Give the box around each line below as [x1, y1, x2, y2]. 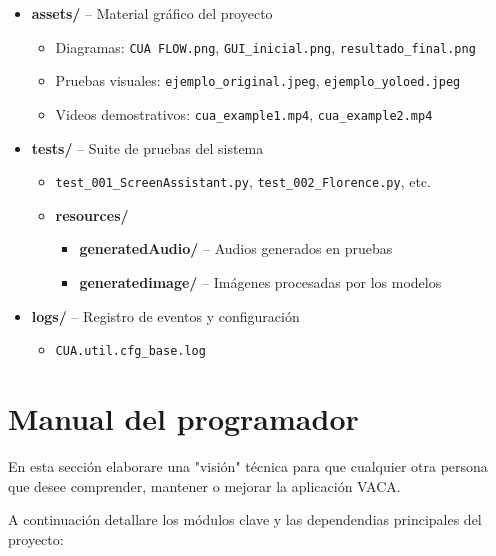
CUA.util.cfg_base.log [55, 344, 206, 359]
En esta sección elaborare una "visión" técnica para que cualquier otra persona [8, 455, 488, 476]
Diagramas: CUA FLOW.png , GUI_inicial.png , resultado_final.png [55, 36, 476, 57]
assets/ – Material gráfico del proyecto [31, 3, 273, 23]
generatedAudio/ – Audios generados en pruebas [79, 238, 393, 259]
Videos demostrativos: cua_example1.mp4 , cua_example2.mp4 [55, 103, 433, 124]
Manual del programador [8, 398, 359, 439]
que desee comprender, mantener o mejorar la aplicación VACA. [8, 475, 401, 496]
